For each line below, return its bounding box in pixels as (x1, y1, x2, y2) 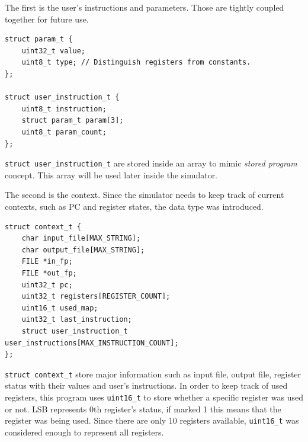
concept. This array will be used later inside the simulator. (5, 168, 218, 181)
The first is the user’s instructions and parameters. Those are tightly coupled (5, 1, 284, 13)
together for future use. (5, 12, 89, 25)
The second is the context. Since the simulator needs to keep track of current (5, 188, 284, 201)
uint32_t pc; (21, 280, 73, 289)
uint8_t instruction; (21, 104, 107, 113)
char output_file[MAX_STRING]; (21, 245, 145, 254)
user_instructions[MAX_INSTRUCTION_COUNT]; (5, 338, 179, 347)
